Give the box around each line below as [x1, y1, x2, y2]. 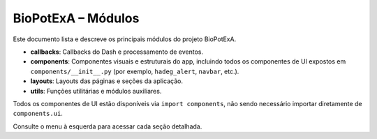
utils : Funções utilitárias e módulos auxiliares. [30, 87, 162, 95]
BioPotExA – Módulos [13, 10, 140, 26]
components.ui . [13, 109, 63, 118]
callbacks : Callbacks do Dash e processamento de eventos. [30, 47, 204, 56]
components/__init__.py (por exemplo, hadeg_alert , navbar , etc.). [30, 67, 239, 75]
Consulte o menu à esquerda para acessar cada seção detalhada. [13, 122, 202, 131]
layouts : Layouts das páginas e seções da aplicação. [30, 77, 183, 85]
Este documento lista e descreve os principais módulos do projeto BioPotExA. [13, 35, 237, 43]
